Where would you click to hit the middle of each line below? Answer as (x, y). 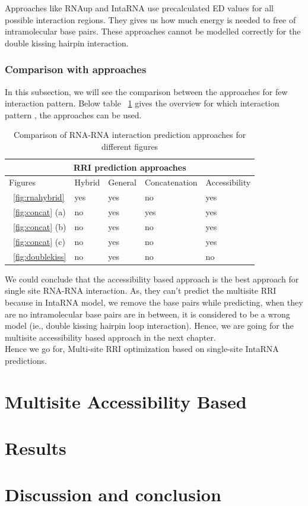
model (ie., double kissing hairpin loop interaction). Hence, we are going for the (149, 326)
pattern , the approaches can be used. (73, 114)
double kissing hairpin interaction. (67, 43)
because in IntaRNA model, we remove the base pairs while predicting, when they (154, 302)
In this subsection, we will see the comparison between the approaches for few (146, 91)
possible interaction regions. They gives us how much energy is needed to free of (150, 19)
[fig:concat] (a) (39, 212)
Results (36, 448)
